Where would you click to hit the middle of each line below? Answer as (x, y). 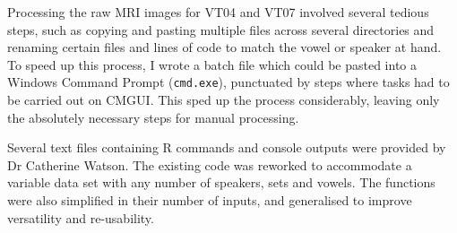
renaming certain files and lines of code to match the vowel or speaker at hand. (224, 47)
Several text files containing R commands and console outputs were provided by (227, 147)
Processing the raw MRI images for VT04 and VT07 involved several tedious (218, 12)
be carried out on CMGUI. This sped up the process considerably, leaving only (224, 100)
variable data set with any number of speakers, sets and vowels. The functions (221, 182)
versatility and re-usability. (81, 217)
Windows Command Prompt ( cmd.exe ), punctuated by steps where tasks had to (228, 82)
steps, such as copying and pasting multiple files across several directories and (221, 29)
